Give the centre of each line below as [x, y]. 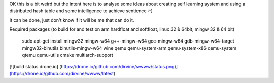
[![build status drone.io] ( [35, 66]
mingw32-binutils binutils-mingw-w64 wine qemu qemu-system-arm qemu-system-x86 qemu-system [129, 48]
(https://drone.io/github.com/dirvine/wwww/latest [62, 74]
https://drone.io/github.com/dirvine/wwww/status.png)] [119, 66]
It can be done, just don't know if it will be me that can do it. [72, 20]
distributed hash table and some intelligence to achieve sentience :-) [81, 11]
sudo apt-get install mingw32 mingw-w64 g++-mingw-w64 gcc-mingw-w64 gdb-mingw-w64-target [128, 41]
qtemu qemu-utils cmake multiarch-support [68, 55]
